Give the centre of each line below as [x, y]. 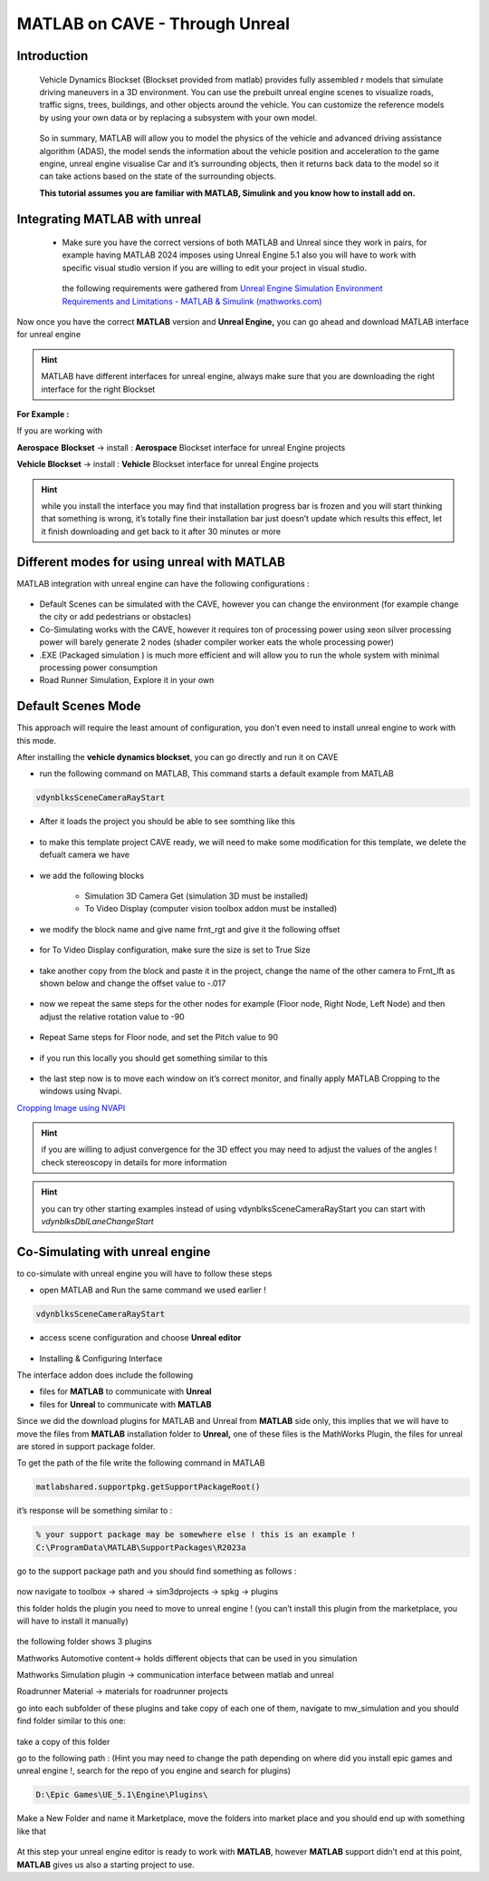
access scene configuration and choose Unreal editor [140, 1338]
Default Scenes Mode [79, 706]
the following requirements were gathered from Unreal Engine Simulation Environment [223, 288]
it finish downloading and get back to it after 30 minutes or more [161, 531]
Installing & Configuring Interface [101, 1358]
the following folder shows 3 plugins [85, 1642]
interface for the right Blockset [98, 389]
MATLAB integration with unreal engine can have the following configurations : [163, 583]
